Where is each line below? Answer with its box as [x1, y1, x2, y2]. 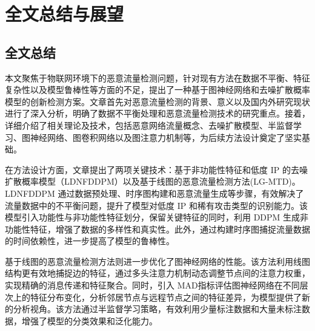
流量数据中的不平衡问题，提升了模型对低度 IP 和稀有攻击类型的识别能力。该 [5, 199, 308, 211]
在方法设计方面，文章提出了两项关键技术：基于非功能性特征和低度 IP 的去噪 [5, 163, 308, 176]
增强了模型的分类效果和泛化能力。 [21, 314, 157, 327]
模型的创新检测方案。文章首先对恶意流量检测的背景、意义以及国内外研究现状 [5, 95, 310, 107]
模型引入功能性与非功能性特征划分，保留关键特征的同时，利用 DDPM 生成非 [5, 211, 309, 224]
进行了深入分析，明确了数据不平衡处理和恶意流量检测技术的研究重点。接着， [5, 107, 310, 120]
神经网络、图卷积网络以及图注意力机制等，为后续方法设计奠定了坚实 [30, 131, 302, 143]
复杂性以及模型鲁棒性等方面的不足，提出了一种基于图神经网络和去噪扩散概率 [5, 83, 310, 96]
